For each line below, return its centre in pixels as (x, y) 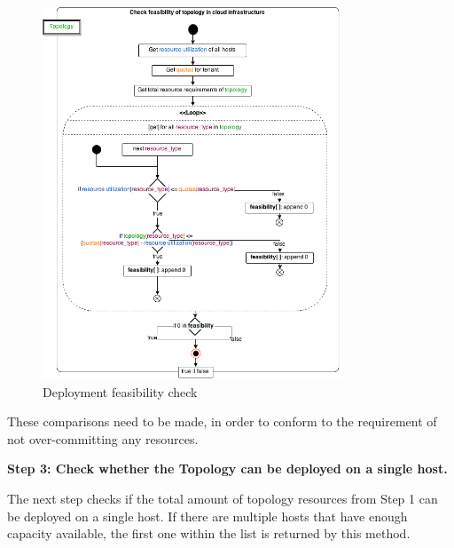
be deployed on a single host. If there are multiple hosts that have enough (207, 516)
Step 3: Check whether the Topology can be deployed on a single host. (227, 469)
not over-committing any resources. (103, 438)
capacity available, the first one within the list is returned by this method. (209, 533)
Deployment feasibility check (120, 391)
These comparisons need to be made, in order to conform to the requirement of (222, 421)
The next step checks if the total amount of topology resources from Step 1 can (223, 499)
